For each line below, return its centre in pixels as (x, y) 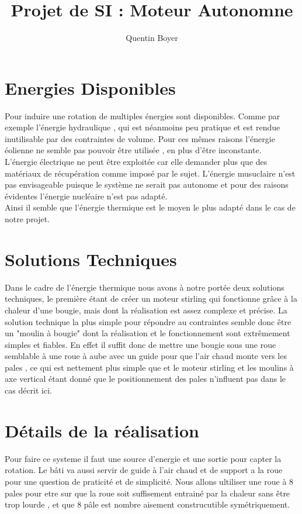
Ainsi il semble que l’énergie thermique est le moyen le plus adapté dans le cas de (150, 207)
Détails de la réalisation (102, 430)
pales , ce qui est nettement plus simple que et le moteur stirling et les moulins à (149, 367)
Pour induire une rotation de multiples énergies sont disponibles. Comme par (143, 115)
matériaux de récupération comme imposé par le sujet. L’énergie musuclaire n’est (150, 173)
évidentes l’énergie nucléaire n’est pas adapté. (86, 196)
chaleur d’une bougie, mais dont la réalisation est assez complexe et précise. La (146, 310)
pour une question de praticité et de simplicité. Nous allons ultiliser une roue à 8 (149, 481)
